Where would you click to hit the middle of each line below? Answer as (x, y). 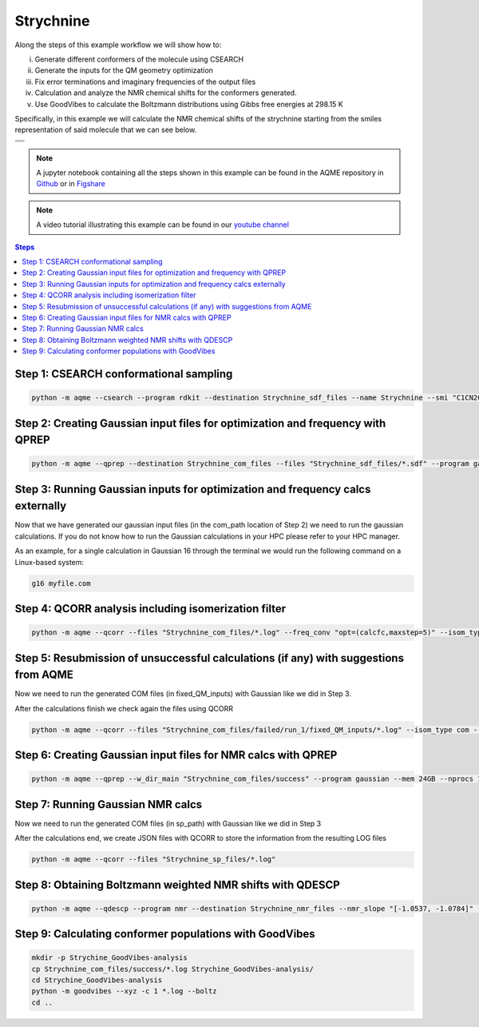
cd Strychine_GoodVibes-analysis (97, 980)
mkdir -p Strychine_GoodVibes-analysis (109, 958)
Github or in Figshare (71, 184)
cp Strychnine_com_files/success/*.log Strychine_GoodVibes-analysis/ (173, 969)
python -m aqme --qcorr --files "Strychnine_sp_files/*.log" (154, 860)
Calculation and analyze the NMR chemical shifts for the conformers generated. (166, 93)
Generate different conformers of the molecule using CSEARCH (139, 59)
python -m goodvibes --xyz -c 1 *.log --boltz (124, 991)
